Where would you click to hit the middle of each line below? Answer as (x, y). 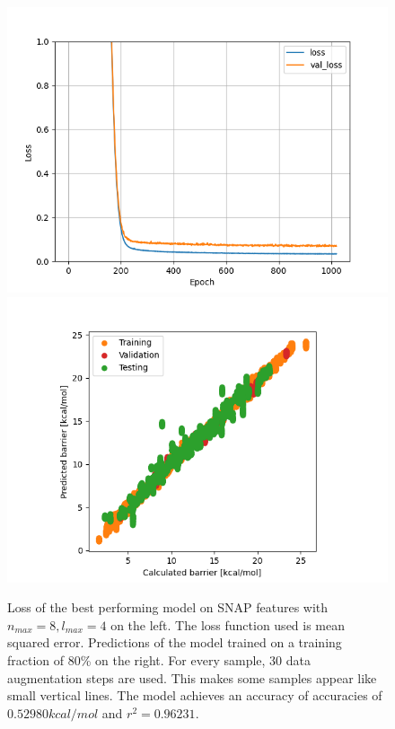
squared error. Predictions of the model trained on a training (175, 642)
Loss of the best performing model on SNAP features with (168, 607)
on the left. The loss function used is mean (228, 624)
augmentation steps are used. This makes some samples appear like (192, 677)
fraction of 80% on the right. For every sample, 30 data (159, 659)
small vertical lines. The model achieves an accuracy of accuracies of (195, 695)
